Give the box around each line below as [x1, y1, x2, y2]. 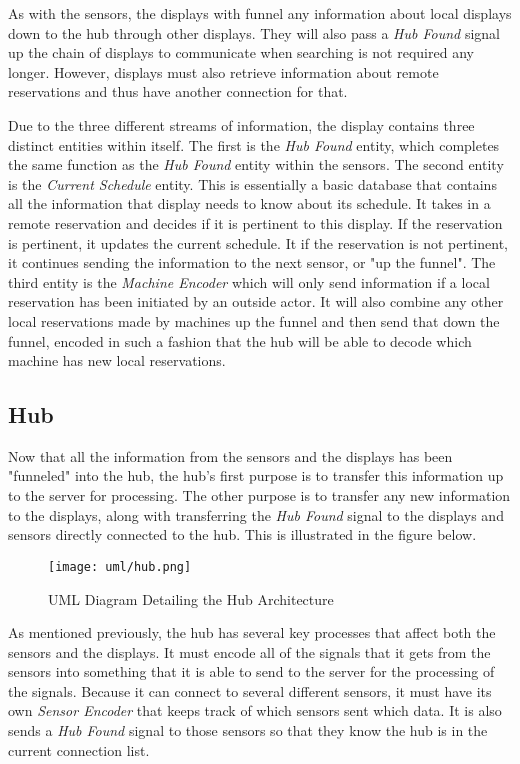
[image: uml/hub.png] [48, 559, 192, 574]
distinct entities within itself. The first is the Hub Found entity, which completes [8, 134, 500, 155]
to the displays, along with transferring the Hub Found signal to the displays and [8, 504, 504, 525]
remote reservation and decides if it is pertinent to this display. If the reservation [8, 212, 503, 233]
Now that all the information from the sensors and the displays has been [8, 445, 453, 466]
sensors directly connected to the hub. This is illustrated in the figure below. [8, 524, 477, 545]
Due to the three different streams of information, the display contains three [8, 114, 475, 135]
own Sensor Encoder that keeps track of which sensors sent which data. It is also [8, 700, 502, 721]
